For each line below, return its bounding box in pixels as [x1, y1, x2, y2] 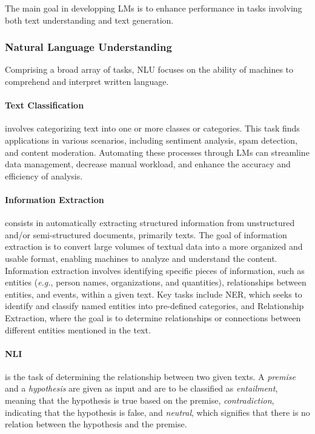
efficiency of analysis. [5, 169, 83, 182]
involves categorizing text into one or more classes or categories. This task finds [5, 122, 300, 135]
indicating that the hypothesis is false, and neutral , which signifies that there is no [5, 406, 310, 418]
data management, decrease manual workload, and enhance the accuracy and [5, 158, 291, 170]
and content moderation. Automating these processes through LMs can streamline [5, 145, 310, 158]
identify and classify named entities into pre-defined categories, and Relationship [5, 299, 304, 312]
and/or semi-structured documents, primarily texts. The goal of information [5, 228, 287, 241]
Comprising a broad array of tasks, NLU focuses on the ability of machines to [5, 63, 294, 76]
